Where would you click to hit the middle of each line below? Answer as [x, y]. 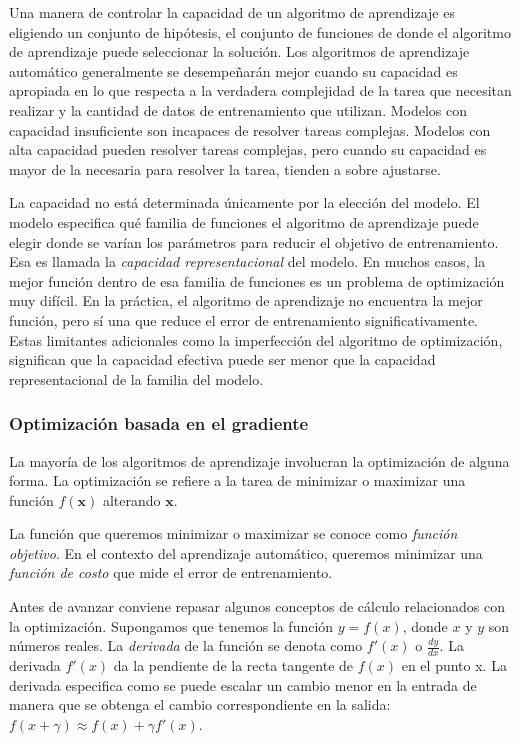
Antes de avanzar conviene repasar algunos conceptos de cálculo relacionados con [257, 606]
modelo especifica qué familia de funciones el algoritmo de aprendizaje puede [244, 221]
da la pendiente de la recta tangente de [233, 665]
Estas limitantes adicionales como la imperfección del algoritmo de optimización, [256, 339]
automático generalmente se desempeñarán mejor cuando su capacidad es [233, 70]
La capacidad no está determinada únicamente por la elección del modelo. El [244, 202]
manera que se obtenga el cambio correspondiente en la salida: [200, 704]
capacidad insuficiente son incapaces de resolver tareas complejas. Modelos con [250, 129]
